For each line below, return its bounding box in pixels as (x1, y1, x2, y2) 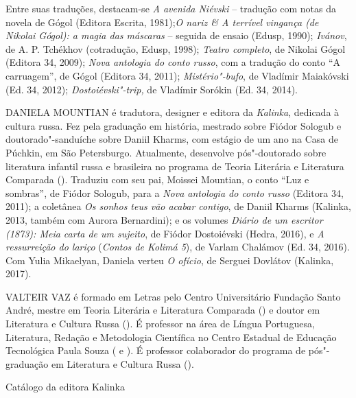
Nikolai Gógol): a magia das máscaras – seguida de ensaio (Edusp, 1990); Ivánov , (5, 28, 347, 43)
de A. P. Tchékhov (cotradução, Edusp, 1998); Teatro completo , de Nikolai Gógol (5, 41, 346, 56)
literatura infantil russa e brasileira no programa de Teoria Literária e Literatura (5, 159, 344, 173)
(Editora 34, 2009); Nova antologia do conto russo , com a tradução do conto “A (5, 55, 341, 69)
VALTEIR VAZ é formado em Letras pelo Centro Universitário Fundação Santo (5, 289, 341, 303)
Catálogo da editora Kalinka (5, 379, 125, 394)
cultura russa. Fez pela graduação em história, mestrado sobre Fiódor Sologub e (5, 118, 342, 132)
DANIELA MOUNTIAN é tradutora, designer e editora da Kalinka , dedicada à (5, 105, 340, 119)
